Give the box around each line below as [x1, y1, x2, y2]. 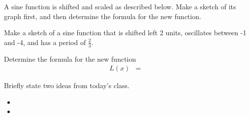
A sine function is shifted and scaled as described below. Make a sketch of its [4, 1, 236, 11]
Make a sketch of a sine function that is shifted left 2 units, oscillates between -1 [4, 27, 247, 38]
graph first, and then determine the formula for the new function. [4, 11, 201, 21]
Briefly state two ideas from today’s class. [4, 80, 129, 91]
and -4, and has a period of [4, 37, 86, 47]
